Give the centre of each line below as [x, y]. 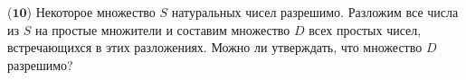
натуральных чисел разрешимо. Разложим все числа [315, 12]
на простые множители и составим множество [162, 29]
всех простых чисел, [365, 29]
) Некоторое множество [91, 12]
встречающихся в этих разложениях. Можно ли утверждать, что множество [215, 47]
